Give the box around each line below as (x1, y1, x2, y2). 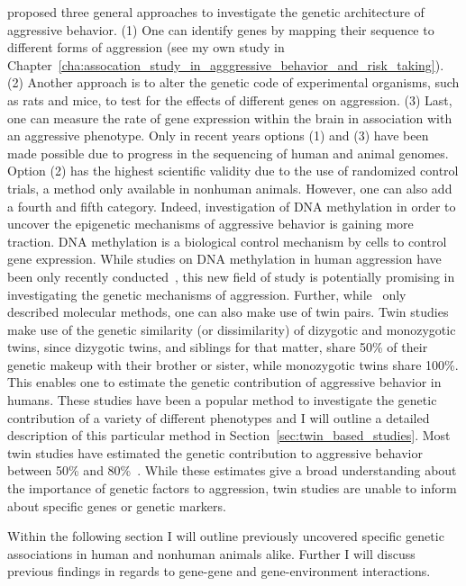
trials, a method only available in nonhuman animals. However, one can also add (7, 178, 452, 197)
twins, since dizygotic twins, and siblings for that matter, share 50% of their (7, 338, 428, 356)
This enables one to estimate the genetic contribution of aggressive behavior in (7, 373, 442, 392)
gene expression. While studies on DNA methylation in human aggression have (7, 249, 442, 268)
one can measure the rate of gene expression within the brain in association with (7, 108, 452, 127)
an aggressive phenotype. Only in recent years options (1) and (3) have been (7, 126, 429, 145)
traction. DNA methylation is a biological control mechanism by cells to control (7, 231, 447, 250)
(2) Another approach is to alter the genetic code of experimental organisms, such (7, 73, 460, 92)
